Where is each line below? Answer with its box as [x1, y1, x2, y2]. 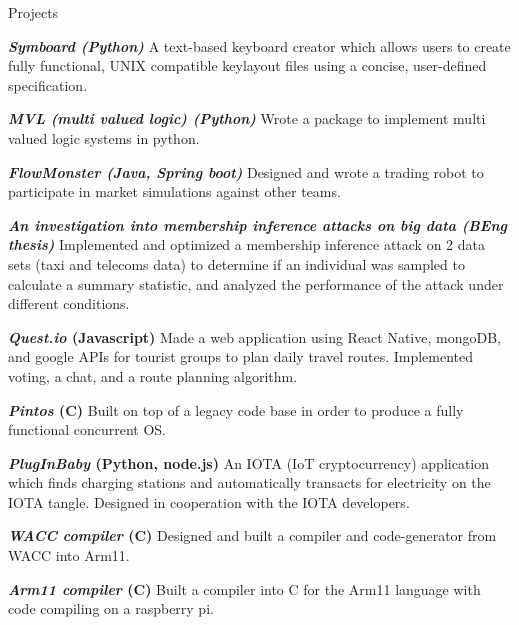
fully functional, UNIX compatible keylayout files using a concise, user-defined [8, 55, 487, 76]
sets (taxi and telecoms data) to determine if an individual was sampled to [8, 253, 465, 274]
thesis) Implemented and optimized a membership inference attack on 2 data [8, 234, 485, 255]
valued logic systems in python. [8, 127, 200, 148]
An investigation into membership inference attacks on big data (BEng [8, 214, 507, 235]
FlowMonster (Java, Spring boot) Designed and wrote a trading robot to [8, 161, 484, 182]
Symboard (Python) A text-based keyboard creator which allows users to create [8, 35, 511, 56]
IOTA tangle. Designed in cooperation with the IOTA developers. [8, 491, 410, 512]
